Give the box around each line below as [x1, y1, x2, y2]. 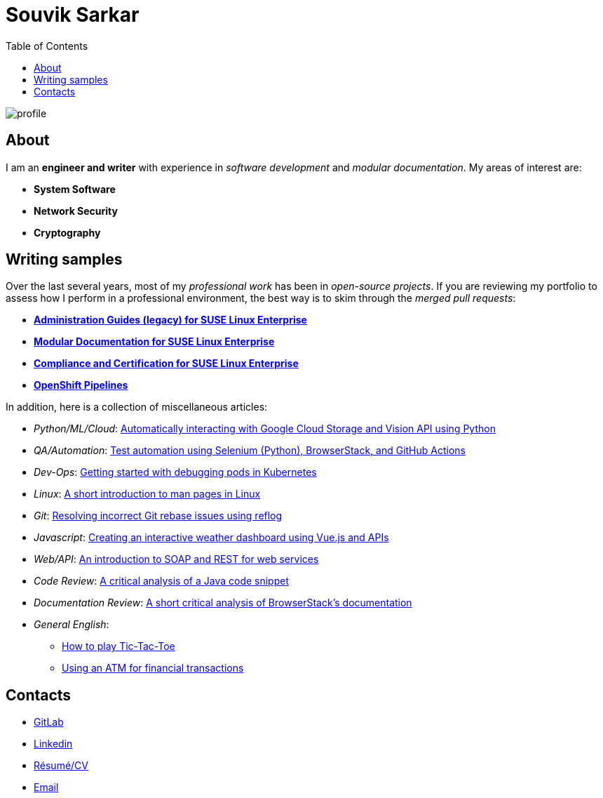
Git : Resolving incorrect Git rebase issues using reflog [34, 510, 283, 522]
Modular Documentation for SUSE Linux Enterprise [34, 335, 275, 348]
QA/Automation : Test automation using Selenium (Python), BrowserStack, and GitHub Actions [34, 444, 466, 457]
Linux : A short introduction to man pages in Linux [34, 488, 261, 500]
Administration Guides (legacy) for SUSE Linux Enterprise [34, 314, 307, 326]
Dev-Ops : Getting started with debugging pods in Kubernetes [34, 466, 317, 479]
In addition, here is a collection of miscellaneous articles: [6, 401, 268, 413]
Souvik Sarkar [6, 3, 140, 27]
